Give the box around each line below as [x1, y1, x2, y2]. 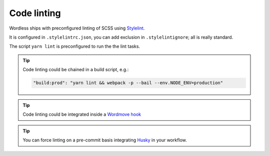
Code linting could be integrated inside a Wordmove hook [22, 111, 141, 117]
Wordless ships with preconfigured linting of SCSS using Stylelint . [9, 25, 145, 31]
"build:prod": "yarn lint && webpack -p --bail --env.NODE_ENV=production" [33, 80, 223, 86]
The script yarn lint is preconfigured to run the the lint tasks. [9, 43, 140, 50]
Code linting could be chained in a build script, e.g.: [22, 67, 129, 73]
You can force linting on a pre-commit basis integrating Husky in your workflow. [22, 137, 187, 143]
